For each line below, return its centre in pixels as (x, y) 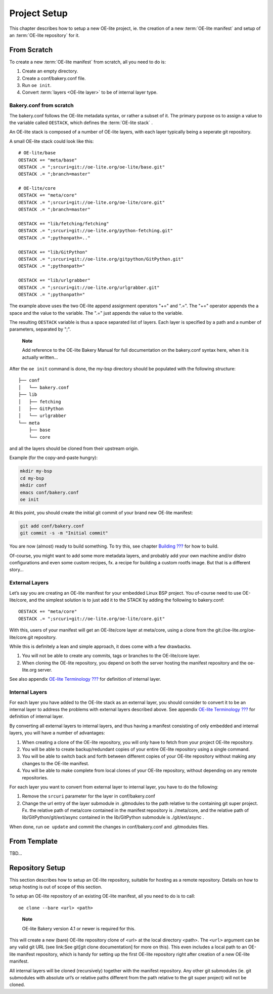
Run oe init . (37, 86)
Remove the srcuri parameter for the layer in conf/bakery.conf (88, 796)
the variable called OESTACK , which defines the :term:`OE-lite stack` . (81, 122)
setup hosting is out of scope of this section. (56, 887)
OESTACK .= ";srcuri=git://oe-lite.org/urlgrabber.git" (89, 287)
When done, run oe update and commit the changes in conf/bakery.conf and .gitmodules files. (109, 826)
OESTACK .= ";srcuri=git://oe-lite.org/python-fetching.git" (96, 231)
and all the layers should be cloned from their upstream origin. (74, 448)
